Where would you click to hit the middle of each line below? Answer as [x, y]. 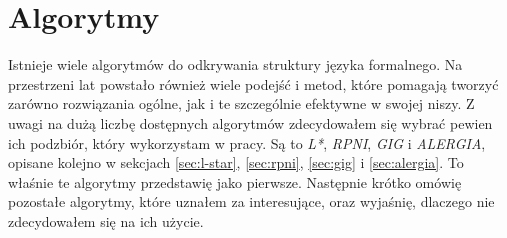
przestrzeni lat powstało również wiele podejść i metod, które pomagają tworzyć [253, 83]
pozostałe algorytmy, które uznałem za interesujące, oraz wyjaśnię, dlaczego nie [251, 201]
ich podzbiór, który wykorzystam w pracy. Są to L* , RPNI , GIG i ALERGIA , [247, 142]
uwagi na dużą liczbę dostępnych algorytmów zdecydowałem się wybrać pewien [250, 122]
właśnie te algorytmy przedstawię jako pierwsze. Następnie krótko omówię [235, 181]
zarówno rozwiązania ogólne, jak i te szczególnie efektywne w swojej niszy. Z [241, 103]
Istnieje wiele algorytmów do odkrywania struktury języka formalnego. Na [235, 64]
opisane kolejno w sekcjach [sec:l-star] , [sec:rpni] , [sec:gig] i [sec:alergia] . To [236, 162]
